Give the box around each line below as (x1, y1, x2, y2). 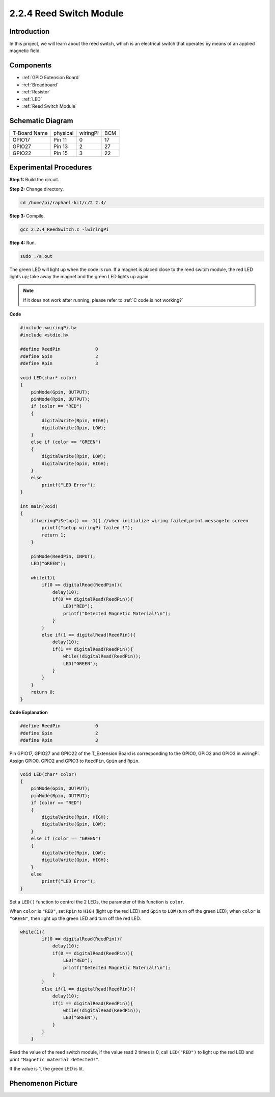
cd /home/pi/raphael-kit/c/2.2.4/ (20, 200, 106, 205)
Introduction (9, 27, 50, 36)
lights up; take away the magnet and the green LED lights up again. (9, 274, 150, 280)
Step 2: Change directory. (9, 186, 64, 192)
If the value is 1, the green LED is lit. (9, 1066, 84, 1072)
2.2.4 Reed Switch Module (9, 8, 124, 19)
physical (53, 129, 74, 136)
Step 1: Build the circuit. (9, 177, 60, 183)
